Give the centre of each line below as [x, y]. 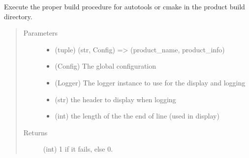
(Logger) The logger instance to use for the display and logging [150, 82]
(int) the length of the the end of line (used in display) [137, 116]
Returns [35, 132]
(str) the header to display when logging [115, 99]
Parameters [40, 33]
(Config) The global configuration [106, 66]
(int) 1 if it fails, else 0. [78, 149]
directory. [18, 16]
